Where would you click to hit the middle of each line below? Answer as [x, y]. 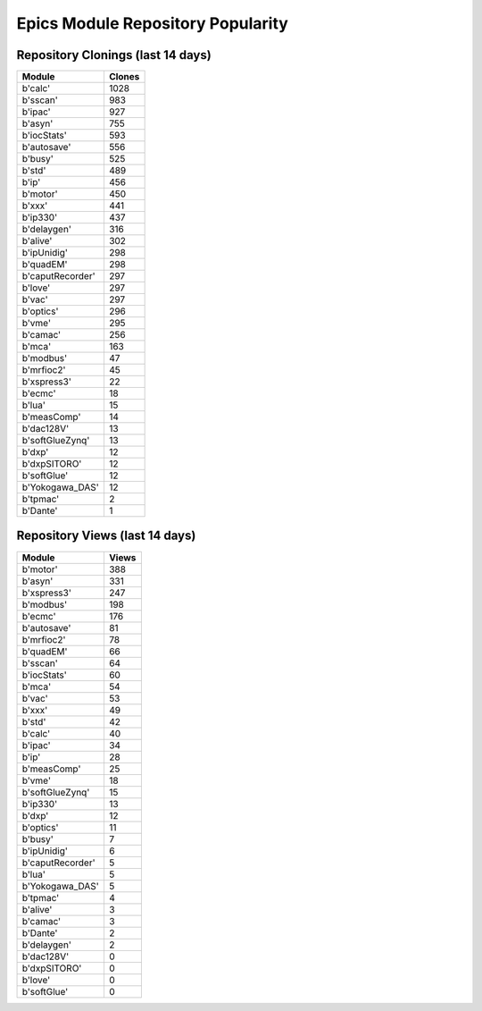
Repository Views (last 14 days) [106, 536]
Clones [124, 77]
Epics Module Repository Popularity [153, 23]
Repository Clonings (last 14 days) [114, 55]
